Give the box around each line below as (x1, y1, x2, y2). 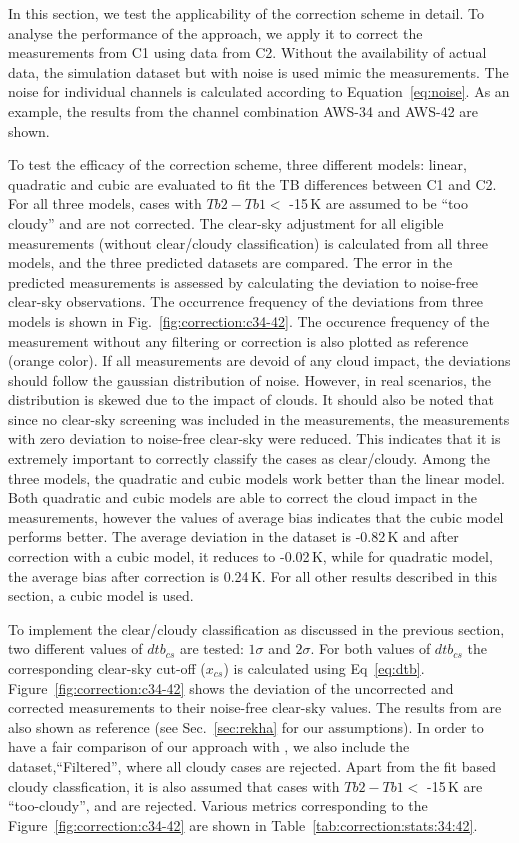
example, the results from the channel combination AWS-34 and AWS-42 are (8, 100, 479, 121)
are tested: (179, 638, 244, 659)
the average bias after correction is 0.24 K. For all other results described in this (8, 565, 498, 586)
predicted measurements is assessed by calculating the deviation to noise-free (8, 271, 479, 292)
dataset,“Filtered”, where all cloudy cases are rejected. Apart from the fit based (8, 755, 496, 776)
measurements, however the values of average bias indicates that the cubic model (8, 506, 504, 527)
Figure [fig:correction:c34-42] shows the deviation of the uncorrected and (8, 677, 454, 698)
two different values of (8, 638, 143, 659)
